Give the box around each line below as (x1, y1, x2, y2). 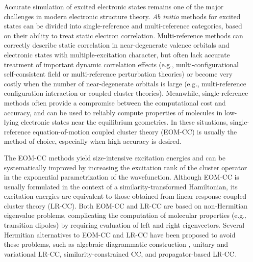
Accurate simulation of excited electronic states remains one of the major (4, 1, 224, 11)
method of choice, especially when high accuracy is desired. (4, 136, 181, 146)
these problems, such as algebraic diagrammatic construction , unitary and (4, 239, 228, 249)
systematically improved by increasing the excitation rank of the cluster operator (4, 162, 247, 172)
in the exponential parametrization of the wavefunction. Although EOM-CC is (4, 172, 239, 182)
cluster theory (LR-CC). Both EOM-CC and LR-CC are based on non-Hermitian (4, 200, 248, 210)
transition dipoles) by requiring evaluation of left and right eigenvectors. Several (4, 220, 245, 230)
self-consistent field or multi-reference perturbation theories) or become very (4, 69, 233, 79)
